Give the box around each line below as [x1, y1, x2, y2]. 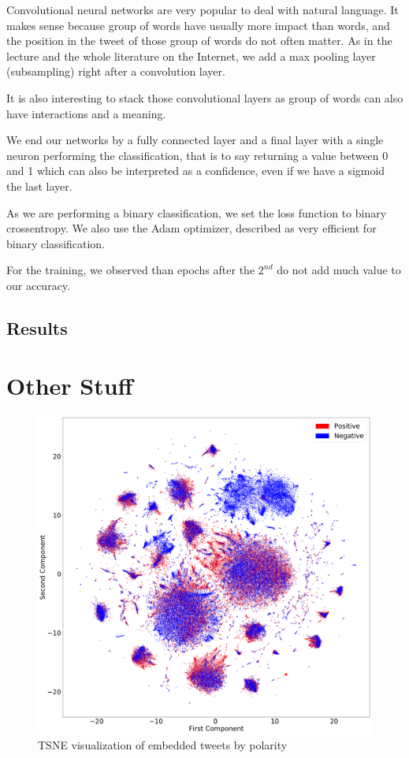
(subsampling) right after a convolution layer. [6, 63, 225, 80]
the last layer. [6, 177, 73, 194]
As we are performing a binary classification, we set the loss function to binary [6, 204, 387, 221]
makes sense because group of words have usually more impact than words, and [6, 17, 390, 33]
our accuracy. [6, 277, 70, 293]
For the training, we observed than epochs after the [6, 262, 255, 278]
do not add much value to [277, 262, 401, 278]
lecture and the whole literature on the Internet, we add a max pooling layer [6, 47, 376, 64]
